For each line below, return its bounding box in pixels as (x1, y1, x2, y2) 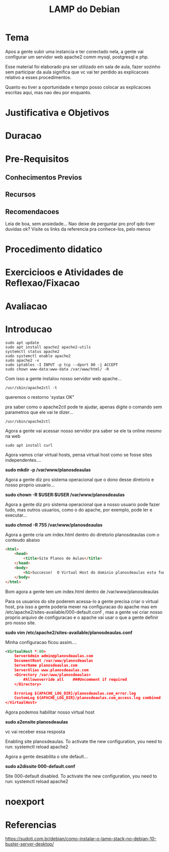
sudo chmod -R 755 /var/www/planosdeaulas (5, 522, 103, 528)
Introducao (5, 323, 52, 335)
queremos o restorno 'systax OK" (5, 394, 74, 400)
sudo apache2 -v (5, 358, 39, 363)
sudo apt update (5, 340, 39, 345)
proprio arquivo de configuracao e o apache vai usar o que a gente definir (5, 614, 158, 620)
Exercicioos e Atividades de (5, 267, 124, 278)
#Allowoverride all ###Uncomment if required (23, 677, 127, 682)
